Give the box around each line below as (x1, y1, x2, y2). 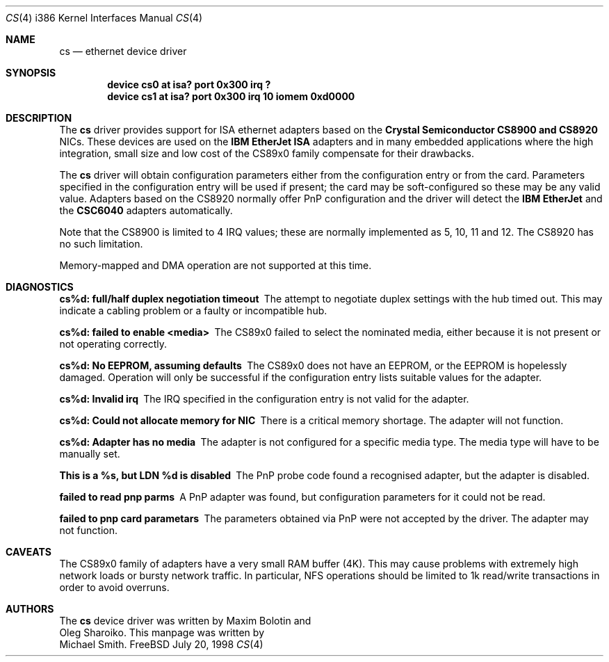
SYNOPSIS (6, 67, 56, 79)
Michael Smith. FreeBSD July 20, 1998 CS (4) (59, 638, 263, 650)
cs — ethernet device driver (59, 45, 187, 57)
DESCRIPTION (6, 112, 72, 124)
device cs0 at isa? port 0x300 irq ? (107, 79, 271, 90)
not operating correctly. (59, 338, 168, 350)
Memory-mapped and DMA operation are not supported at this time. (59, 259, 372, 271)
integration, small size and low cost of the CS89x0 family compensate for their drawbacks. (59, 147, 474, 159)
